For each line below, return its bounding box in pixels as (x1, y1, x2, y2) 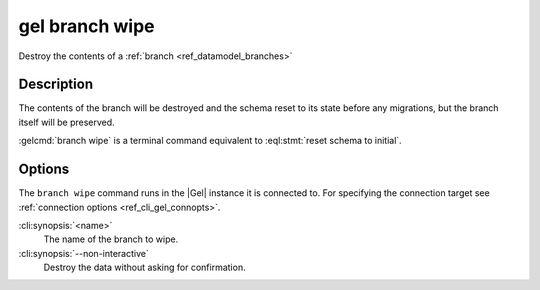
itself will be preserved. (18, 116, 115, 128)
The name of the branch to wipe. (43, 233, 179, 245)
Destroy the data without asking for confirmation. (43, 261, 246, 274)
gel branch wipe (18, 15, 155, 37)
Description (18, 76, 94, 93)
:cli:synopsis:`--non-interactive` (18, 247, 149, 259)
